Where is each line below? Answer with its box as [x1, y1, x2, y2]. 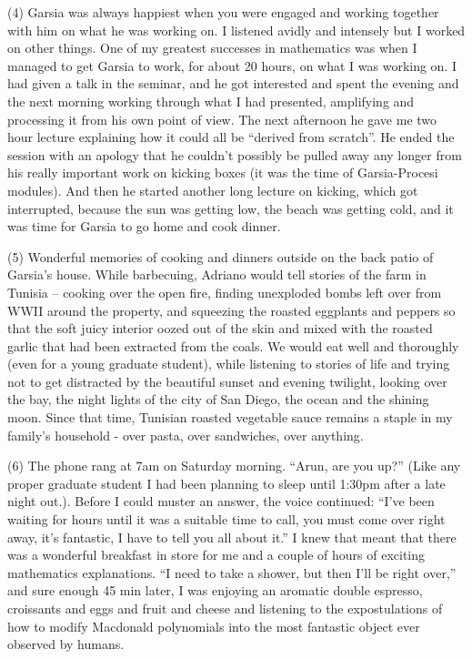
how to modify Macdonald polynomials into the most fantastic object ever [7, 616, 420, 635]
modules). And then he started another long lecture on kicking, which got [7, 180, 418, 199]
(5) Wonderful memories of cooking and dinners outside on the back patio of [7, 247, 434, 266]
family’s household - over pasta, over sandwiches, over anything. [7, 425, 364, 444]
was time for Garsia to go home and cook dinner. [7, 217, 281, 236]
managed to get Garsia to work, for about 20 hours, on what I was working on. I [7, 56, 457, 75]
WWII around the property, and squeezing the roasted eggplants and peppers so [7, 300, 456, 319]
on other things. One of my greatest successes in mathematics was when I [7, 38, 417, 57]
